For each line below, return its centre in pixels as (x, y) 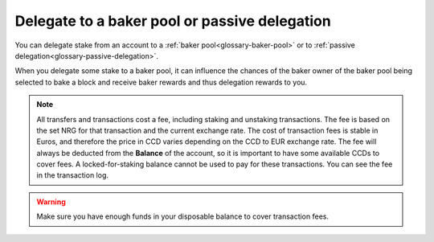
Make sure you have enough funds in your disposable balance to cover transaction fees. (183, 216)
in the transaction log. (72, 175)
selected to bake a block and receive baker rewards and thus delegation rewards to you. (161, 82)
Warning (51, 202)
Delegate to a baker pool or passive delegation (173, 21)
